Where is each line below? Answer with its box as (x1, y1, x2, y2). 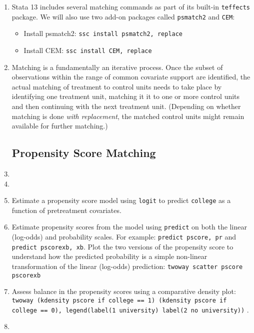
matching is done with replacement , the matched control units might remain (11, 110, 244, 121)
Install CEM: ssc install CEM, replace (23, 44, 152, 55)
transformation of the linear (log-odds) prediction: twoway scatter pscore (11, 260, 243, 271)
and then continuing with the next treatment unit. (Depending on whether (11, 101, 241, 111)
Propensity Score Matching (11, 145, 156, 160)
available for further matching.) (11, 120, 108, 131)
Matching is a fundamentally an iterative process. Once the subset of (11, 61, 223, 72)
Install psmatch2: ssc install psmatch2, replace (23, 28, 183, 38)
